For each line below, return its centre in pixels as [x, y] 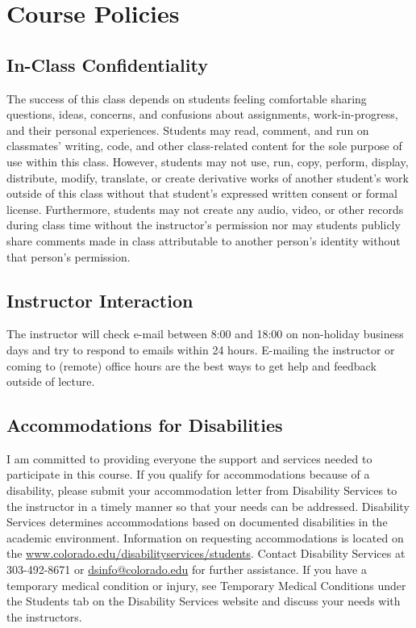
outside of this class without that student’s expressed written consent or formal [202, 193]
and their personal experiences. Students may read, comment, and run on [188, 130]
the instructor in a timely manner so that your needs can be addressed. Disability [208, 506]
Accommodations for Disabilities [145, 425]
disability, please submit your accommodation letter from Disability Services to [202, 490]
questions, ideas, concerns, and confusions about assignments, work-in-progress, [202, 114]
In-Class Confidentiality [107, 64]
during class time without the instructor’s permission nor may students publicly [204, 225]
